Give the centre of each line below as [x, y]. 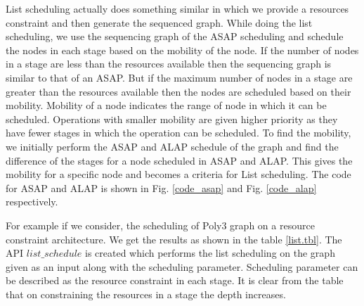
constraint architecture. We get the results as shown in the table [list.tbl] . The [174, 239]
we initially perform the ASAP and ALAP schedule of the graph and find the [172, 146]
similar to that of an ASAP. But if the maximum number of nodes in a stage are [179, 77]
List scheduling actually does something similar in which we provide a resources [177, 8]
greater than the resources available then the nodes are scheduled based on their [178, 91]
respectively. [32, 202]
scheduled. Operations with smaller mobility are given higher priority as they [172, 119]
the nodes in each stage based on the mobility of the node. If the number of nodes [182, 50]
